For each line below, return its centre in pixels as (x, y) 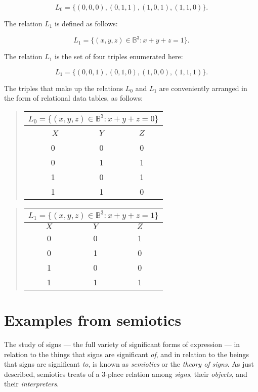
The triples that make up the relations (64, 88)
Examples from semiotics (93, 320)
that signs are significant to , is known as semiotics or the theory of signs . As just (129, 364)
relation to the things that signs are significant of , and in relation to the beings (127, 354)
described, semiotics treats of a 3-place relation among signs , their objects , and (126, 374)
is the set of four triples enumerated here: (119, 56)
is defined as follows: (86, 23)
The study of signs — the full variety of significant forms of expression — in (122, 344)
